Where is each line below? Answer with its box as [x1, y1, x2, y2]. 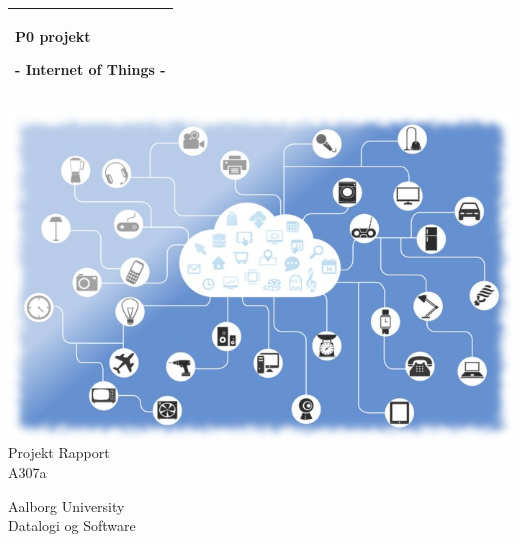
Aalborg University [8, 495, 125, 516]
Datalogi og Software [8, 515, 136, 536]
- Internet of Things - [15, 59, 166, 80]
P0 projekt [15, 25, 91, 46]
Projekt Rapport [8, 442, 110, 463]
